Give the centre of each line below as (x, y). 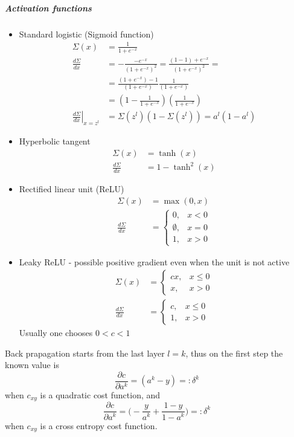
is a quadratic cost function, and (100, 395)
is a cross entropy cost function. (99, 425)
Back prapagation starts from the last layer (85, 353)
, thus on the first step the (234, 353)
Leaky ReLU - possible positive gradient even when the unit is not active (154, 261)
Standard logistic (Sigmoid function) (86, 34)
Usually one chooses (56, 333)
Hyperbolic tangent (55, 141)
